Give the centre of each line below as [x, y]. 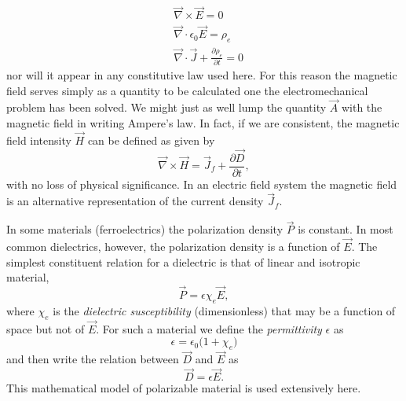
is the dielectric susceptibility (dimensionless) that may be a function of [224, 310]
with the [362, 107]
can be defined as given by [151, 140]
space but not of [46, 328]
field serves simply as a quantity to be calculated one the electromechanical [187, 90]
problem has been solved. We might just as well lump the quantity [166, 107]
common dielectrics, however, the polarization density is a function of [173, 246]
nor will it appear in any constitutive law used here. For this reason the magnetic [202, 74]
